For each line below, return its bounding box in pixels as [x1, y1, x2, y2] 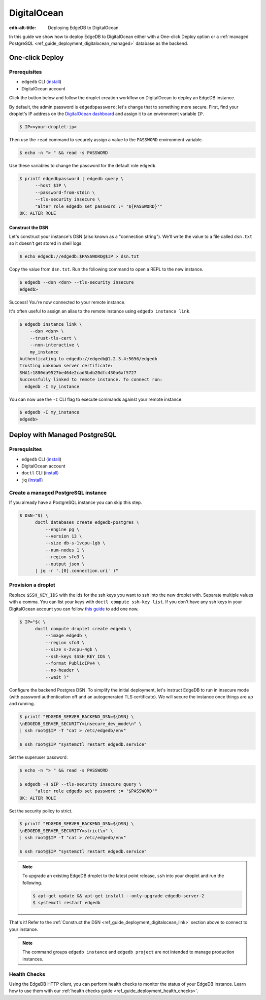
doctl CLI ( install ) [21, 470, 59, 476]
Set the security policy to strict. [9, 808, 73, 814]
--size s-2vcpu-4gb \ [45, 647, 98, 653]
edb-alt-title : [9, 25, 36, 31]
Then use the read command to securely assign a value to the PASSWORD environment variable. [9, 137, 203, 143]
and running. [9, 701, 35, 707]
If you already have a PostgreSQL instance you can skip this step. [9, 499, 142, 505]
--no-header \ [45, 667, 80, 673]
